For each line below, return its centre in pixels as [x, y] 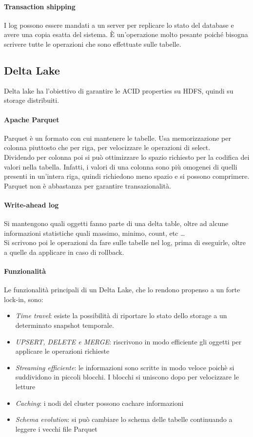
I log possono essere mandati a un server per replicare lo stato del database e [119, 25]
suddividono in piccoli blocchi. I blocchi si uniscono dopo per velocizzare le [127, 377]
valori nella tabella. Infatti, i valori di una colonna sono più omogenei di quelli [121, 166]
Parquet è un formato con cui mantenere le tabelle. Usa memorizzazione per [117, 138]
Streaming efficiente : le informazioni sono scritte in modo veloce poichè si [125, 367]
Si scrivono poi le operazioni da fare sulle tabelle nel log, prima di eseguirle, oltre [125, 242]
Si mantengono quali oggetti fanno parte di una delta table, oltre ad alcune [116, 223]
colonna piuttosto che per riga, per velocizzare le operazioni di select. [107, 147]
